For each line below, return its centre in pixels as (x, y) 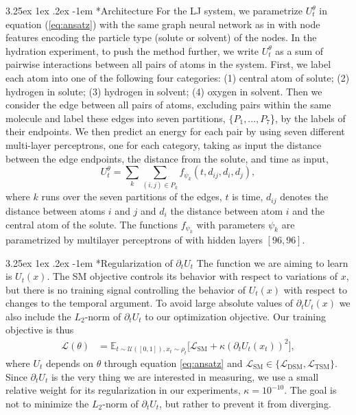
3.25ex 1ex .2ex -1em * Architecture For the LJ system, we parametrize (154, 10)
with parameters (231, 224)
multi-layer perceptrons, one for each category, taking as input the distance (164, 144)
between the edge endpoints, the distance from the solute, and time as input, (167, 158)
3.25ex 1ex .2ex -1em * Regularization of (89, 262)
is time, (248, 197)
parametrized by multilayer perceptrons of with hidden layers (134, 239)
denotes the (304, 197)
